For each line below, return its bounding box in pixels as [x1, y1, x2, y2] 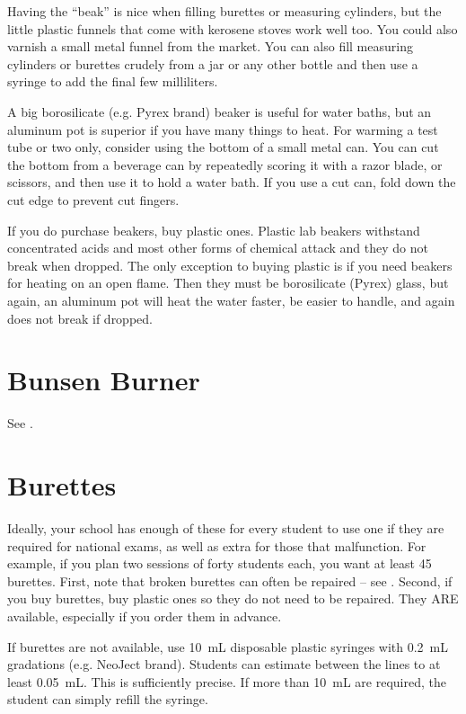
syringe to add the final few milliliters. [7, 72, 218, 91]
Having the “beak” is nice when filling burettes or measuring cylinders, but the [7, 2, 442, 20]
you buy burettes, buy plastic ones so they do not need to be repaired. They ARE [7, 589, 459, 608]
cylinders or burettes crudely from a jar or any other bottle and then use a [7, 54, 418, 73]
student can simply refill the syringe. [7, 690, 208, 709]
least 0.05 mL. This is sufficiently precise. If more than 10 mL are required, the [7, 672, 446, 691]
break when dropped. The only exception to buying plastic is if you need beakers [7, 255, 453, 274]
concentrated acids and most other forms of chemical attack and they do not [7, 238, 428, 257]
